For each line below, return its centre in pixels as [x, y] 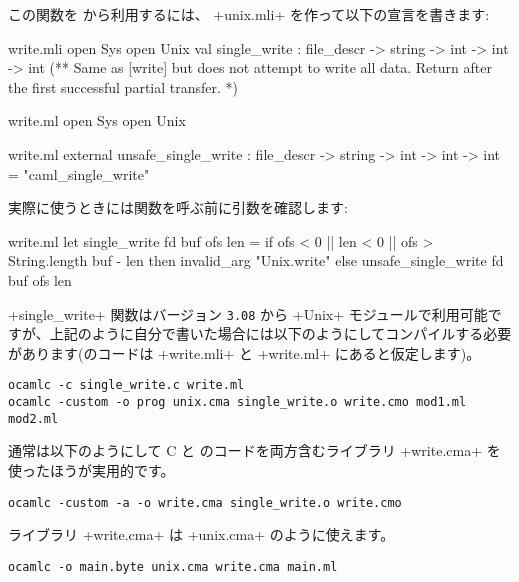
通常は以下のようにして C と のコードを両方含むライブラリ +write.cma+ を [254, 450]
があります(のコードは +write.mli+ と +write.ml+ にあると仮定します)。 [244, 352]
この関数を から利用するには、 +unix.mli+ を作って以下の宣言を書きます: [249, 14]
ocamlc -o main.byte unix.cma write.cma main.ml [173, 566]
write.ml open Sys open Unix [97, 120]
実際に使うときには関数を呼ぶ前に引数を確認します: [178, 207]
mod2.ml [33, 418]
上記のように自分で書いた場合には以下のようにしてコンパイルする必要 [280, 333]
